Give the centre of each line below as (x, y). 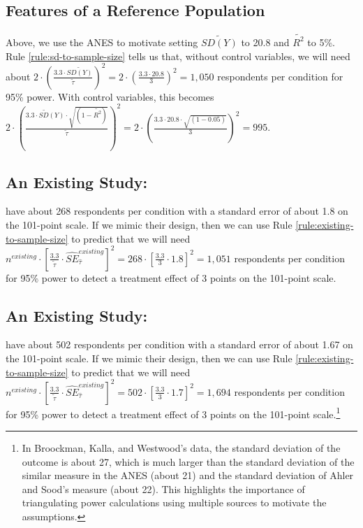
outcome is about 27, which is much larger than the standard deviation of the (188, 461)
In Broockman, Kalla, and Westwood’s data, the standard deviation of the (181, 447)
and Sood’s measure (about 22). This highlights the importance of (163, 488)
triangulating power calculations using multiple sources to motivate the (174, 502)
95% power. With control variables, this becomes (110, 96)
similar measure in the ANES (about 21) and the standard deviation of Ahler (188, 475)
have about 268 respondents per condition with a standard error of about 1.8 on (177, 211)
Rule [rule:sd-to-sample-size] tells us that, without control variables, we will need (178, 56)
